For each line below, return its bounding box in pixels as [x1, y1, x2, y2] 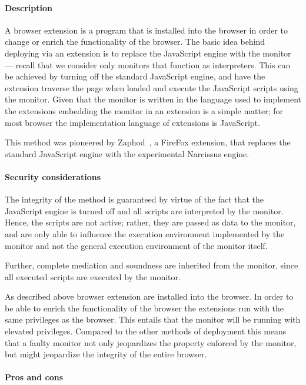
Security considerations [5, 170, 101, 182]
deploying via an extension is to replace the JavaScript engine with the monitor [5, 47, 291, 59]
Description [5, 1, 53, 14]
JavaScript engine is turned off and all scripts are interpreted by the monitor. [5, 204, 284, 217]
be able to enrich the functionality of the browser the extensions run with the [5, 301, 284, 314]
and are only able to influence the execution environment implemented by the [5, 227, 285, 240]
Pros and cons [5, 371, 63, 383]
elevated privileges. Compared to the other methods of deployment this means [5, 325, 287, 337]
